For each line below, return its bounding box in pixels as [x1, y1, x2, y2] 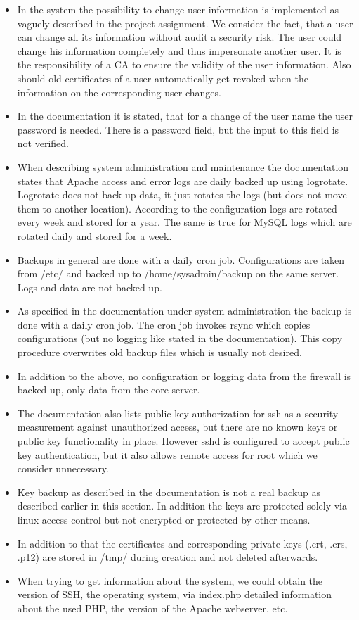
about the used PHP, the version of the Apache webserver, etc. [17, 600, 288, 615]
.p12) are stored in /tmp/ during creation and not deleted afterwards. [17, 550, 318, 564]
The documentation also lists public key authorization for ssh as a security [17, 405, 339, 420]
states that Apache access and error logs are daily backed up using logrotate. [17, 173, 348, 188]
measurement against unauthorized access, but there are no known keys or [17, 419, 338, 434]
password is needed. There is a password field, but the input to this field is [17, 122, 339, 137]
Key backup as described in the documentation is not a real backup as [17, 484, 321, 499]
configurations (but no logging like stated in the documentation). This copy [17, 331, 343, 346]
